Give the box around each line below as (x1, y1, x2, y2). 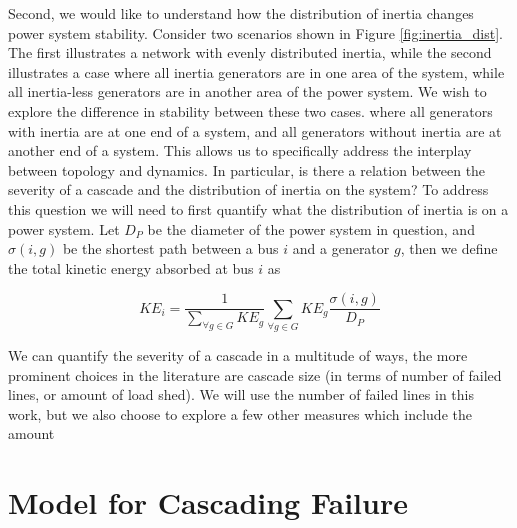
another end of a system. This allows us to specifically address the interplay (8, 140, 472, 161)
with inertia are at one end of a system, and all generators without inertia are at (8, 120, 502, 141)
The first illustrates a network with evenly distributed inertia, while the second (8, 42, 492, 63)
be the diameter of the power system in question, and (147, 218, 475, 239)
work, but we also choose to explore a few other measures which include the (8, 403, 472, 424)
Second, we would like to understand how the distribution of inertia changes (8, 3, 474, 23)
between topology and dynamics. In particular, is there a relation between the (8, 159, 486, 180)
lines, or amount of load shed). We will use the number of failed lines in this (8, 384, 474, 405)
